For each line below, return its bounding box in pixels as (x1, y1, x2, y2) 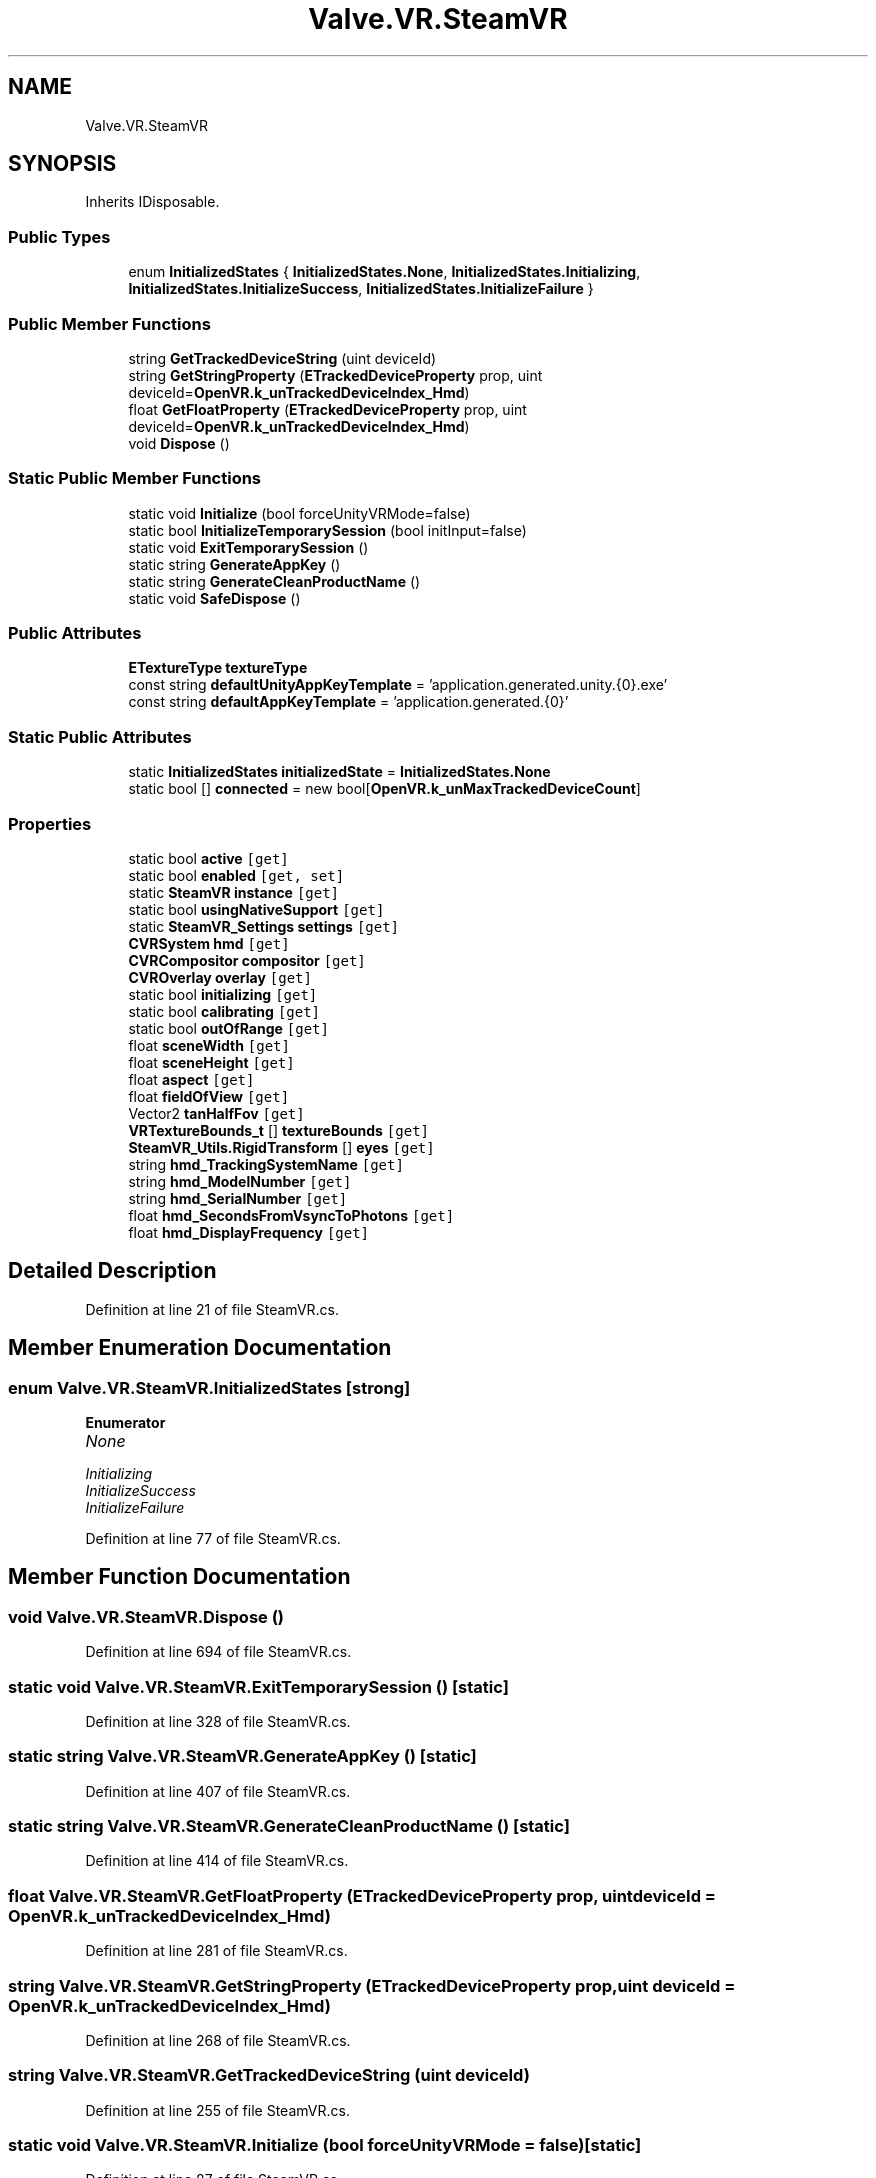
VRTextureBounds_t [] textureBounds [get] (128, 1121, 429, 1139)
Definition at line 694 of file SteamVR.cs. (85, 1643, 352, 1661)
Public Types (8, 226, 111, 247)
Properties (8, 813, 92, 834)
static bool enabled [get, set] (128, 866, 345, 884)
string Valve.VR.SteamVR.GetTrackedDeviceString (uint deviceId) (8, 2065, 530, 2086)
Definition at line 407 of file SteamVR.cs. (85, 1782, 351, 1800)
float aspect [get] (128, 1070, 255, 1088)
